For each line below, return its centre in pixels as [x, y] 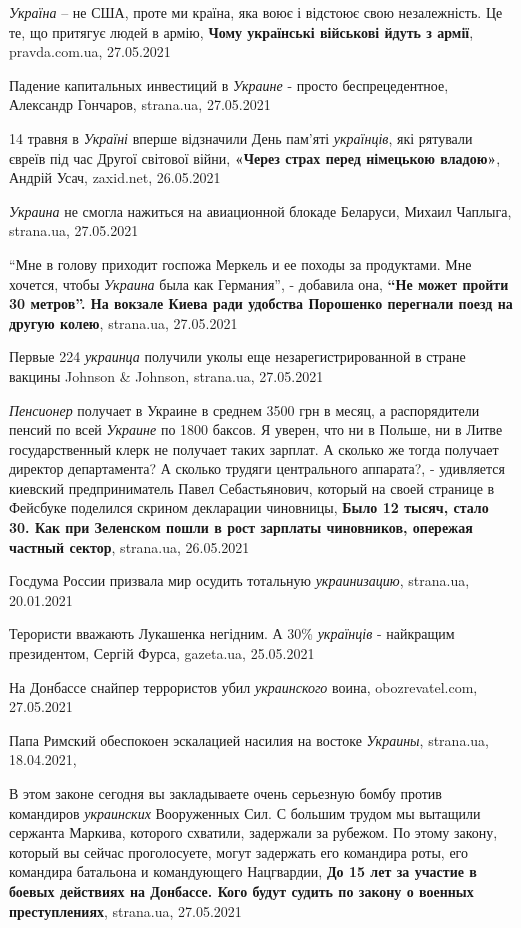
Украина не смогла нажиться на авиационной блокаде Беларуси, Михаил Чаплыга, [260, 210]
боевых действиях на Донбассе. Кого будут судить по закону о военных [241, 890]
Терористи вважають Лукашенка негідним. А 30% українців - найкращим [232, 633]
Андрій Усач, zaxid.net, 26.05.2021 [115, 177]
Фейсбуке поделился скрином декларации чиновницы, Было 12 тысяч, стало [249, 507]
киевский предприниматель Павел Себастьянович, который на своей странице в [252, 487]
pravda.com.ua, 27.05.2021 [90, 51]
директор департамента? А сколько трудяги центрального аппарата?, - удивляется [257, 468]
